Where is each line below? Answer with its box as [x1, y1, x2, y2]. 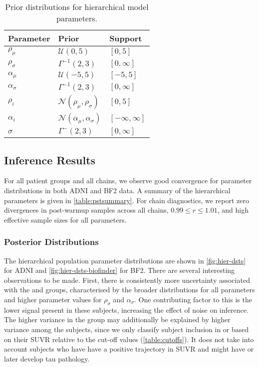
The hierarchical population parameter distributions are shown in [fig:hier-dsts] [4, 255, 246, 265]
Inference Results [4, 152, 96, 167]
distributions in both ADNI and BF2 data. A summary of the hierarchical [4, 185, 231, 195]
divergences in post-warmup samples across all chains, [4, 205, 169, 215]
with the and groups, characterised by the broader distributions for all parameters [4, 284, 255, 295]
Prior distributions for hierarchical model [5, 1, 149, 12]
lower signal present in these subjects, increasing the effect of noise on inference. [4, 304, 249, 315]
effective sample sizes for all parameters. [4, 214, 127, 225]
